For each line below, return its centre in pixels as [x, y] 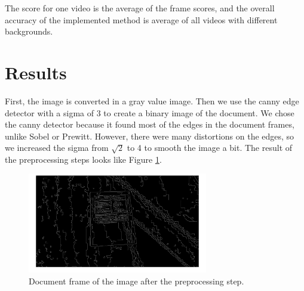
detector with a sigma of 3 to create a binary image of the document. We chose [150, 112]
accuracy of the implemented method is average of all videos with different [141, 19]
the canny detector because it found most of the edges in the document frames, [150, 124]
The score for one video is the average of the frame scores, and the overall [140, 8]
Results [36, 72]
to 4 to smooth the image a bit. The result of [210, 148]
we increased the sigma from [57, 148]
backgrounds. [29, 31]
